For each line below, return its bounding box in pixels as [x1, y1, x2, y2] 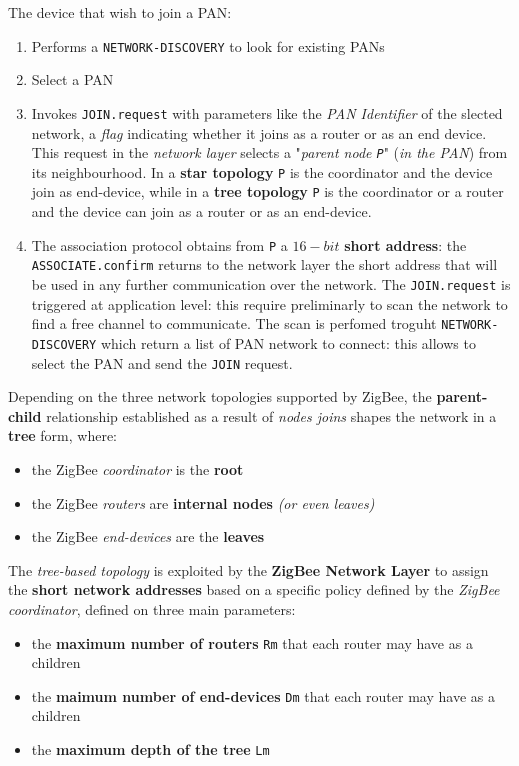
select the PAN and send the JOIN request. [31, 352, 293, 373]
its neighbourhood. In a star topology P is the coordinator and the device [31, 161, 493, 182]
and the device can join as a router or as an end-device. [31, 201, 372, 222]
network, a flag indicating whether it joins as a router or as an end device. [31, 122, 487, 143]
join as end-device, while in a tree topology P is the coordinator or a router [31, 181, 504, 202]
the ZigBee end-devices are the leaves [31, 526, 265, 547]
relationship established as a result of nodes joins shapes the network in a [46, 405, 497, 426]
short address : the [344, 234, 467, 255]
